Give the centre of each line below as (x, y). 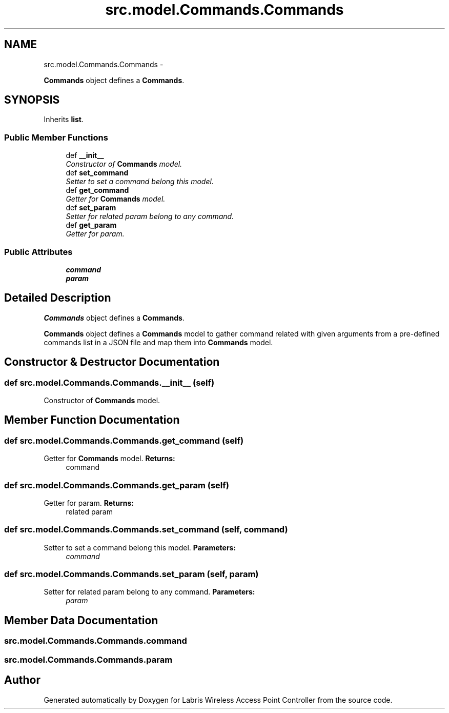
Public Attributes (38, 252)
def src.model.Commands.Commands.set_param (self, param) (131, 574)
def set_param (91, 208)
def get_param (91, 225)
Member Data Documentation (81, 620)
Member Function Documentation (92, 420)
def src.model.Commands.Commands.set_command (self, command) (146, 530)
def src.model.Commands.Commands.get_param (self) (117, 485)
